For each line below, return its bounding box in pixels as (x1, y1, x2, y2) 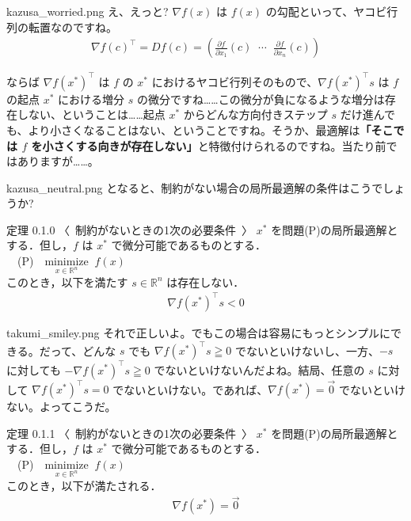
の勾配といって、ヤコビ (265, 3, 387, 19)
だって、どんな (39, 342, 116, 359)
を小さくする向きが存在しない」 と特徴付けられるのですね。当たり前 (31, 137, 386, 154)
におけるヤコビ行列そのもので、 (151, 73, 318, 89)
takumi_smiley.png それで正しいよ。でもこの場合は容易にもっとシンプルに (6, 324, 391, 340)
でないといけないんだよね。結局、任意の (154, 361, 365, 378)
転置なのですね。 (28, 18, 117, 35)
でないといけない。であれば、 (112, 381, 268, 397)
